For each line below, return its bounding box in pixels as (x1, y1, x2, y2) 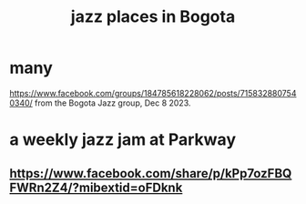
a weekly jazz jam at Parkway (9, 129, 237, 150)
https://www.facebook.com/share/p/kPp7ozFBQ (9, 166, 292, 181)
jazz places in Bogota (70, 6, 236, 27)
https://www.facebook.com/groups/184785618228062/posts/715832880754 (9, 87, 297, 98)
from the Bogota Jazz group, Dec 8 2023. (35, 97, 191, 108)
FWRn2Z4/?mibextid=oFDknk (9, 179, 183, 195)
